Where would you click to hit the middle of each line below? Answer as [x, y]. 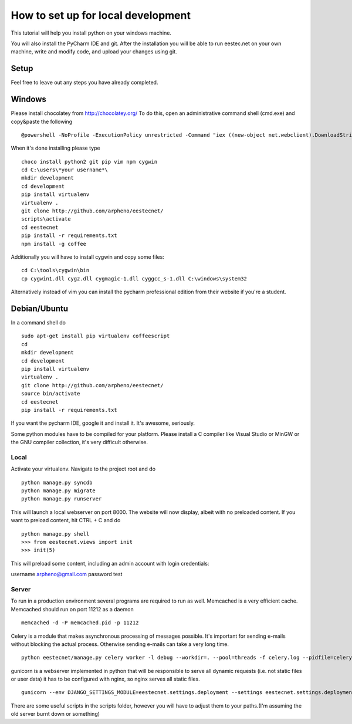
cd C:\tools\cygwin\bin [55, 270]
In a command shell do [38, 323]
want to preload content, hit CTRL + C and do [66, 520]
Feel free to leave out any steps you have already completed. [84, 83]
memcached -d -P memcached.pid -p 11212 [80, 623]
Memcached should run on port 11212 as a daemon [72, 609]
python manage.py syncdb [57, 482]
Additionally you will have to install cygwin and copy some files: [87, 257]
